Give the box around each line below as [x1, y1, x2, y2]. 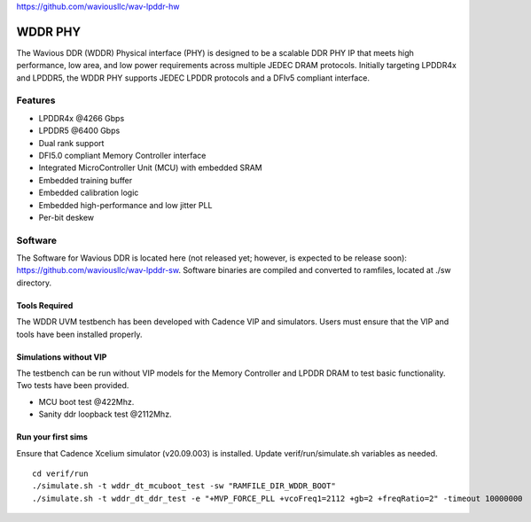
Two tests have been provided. [16, 380, 129, 391]
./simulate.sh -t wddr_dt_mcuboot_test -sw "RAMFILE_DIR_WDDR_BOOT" [32, 481, 336, 491]
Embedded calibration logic [38, 187, 139, 199]
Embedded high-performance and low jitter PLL [38, 199, 213, 210]
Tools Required [16, 300, 74, 310]
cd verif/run [32, 469, 89, 479]
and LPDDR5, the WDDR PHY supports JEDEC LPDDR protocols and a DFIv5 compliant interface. [16, 72, 371, 83]
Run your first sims [16, 432, 89, 442]
